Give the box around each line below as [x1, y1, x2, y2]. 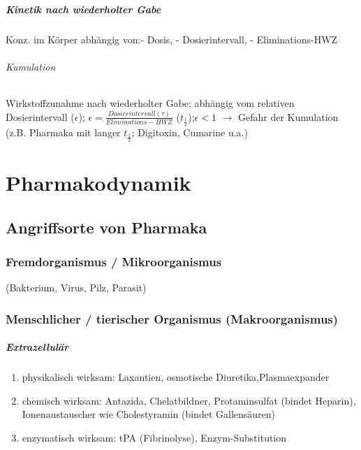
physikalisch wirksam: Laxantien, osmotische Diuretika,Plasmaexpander [22, 370, 330, 384]
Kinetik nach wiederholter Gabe [6, 1, 161, 16]
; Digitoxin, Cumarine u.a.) [131, 125, 248, 140]
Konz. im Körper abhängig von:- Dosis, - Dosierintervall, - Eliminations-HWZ [6, 31, 338, 46]
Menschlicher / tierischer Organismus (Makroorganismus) [6, 310, 339, 327]
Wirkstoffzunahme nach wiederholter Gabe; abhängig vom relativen [6, 95, 295, 110]
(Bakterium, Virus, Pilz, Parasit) [6, 280, 147, 295]
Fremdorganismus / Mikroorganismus [6, 252, 222, 270]
